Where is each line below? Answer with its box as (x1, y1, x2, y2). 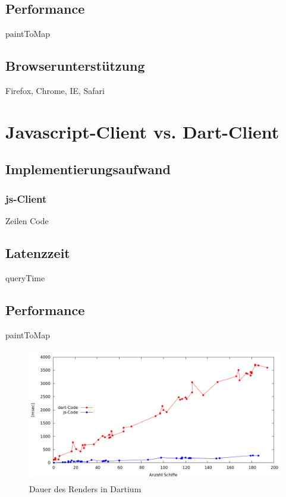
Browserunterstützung (5, 56, 145, 75)
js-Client (5, 191, 47, 206)
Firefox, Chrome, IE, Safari (5, 84, 105, 96)
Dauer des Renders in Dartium (29, 482, 142, 495)
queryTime (5, 271, 45, 284)
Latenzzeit (5, 243, 70, 262)
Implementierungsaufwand (5, 160, 171, 178)
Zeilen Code (5, 214, 49, 227)
